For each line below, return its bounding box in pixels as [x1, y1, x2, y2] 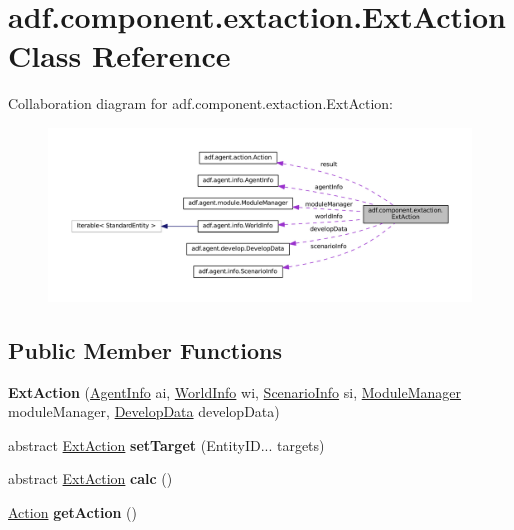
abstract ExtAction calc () [8, 468, 173, 489]
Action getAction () [8, 501, 137, 522]
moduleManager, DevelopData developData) [8, 401, 280, 422]
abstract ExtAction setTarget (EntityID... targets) [8, 434, 325, 455]
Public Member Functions [8, 334, 282, 365]
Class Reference [8, 35, 231, 76]
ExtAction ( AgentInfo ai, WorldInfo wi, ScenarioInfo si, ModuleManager [8, 381, 461, 402]
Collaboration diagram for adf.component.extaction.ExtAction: [8, 93, 393, 114]
